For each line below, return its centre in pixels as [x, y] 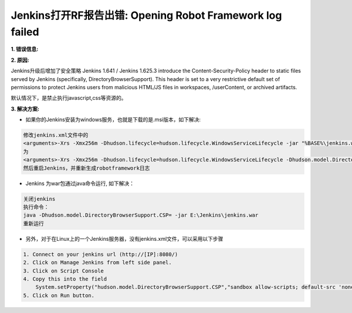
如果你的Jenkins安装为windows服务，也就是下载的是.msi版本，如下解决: [113, 120]
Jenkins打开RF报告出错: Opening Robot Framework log [146, 15]
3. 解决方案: [25, 109]
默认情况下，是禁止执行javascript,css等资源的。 [69, 98]
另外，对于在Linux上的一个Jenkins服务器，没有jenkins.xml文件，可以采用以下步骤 [124, 238]
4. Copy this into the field [65, 279]
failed [25, 32]
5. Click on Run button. [59, 295]
